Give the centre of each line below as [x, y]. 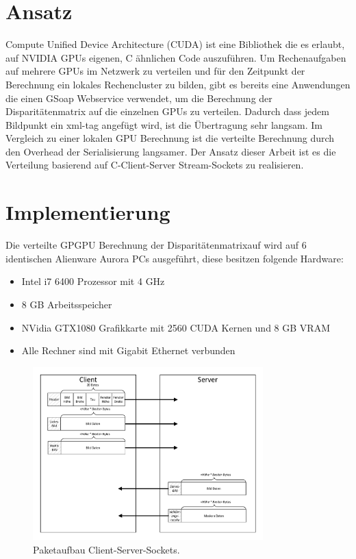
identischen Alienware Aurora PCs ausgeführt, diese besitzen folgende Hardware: [175, 258]
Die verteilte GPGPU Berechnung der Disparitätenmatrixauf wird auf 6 [156, 245]
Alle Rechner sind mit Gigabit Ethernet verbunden [128, 350]
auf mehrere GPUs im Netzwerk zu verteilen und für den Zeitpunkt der [155, 71]
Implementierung [88, 212]
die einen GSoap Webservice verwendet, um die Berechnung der [139, 98]
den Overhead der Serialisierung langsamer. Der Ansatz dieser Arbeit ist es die [171, 151]
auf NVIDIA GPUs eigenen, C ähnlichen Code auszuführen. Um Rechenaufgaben [176, 57]
